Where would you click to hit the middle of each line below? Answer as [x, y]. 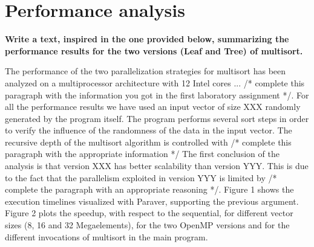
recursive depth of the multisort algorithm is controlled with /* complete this [148, 142]
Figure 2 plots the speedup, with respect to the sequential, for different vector [149, 213]
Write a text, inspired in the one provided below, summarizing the [147, 39]
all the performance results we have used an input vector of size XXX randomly [153, 107]
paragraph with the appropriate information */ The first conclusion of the [142, 154]
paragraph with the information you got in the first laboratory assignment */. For [157, 95]
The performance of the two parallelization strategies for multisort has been [146, 71]
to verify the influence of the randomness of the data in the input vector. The [149, 130]
